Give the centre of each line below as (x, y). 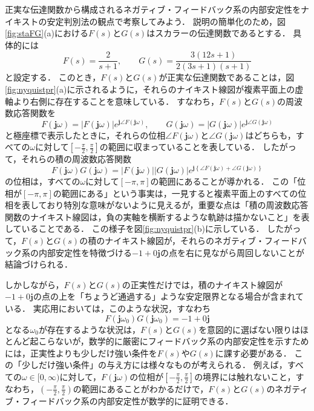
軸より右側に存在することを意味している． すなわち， (112, 101)
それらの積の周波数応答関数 (77, 159)
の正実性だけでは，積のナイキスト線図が (202, 284)
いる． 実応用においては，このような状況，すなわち (108, 308)
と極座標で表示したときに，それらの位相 (85, 135)
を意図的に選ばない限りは (250, 329)
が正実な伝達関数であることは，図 (227, 77)
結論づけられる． (39, 264)
